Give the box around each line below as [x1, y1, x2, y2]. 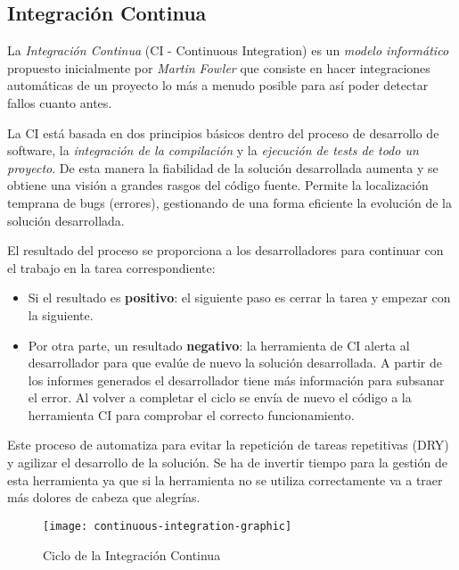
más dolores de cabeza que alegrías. [7, 488, 201, 507]
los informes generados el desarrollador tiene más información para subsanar [28, 370, 445, 389]
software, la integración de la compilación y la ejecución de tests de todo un [7, 141, 419, 160]
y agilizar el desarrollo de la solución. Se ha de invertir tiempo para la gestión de [7, 453, 447, 472]
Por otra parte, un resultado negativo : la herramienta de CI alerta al [28, 335, 410, 354]
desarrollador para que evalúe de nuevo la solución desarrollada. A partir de [28, 353, 442, 372]
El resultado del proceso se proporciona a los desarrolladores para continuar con [7, 241, 444, 260]
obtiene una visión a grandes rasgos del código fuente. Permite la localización [7, 176, 429, 194]
